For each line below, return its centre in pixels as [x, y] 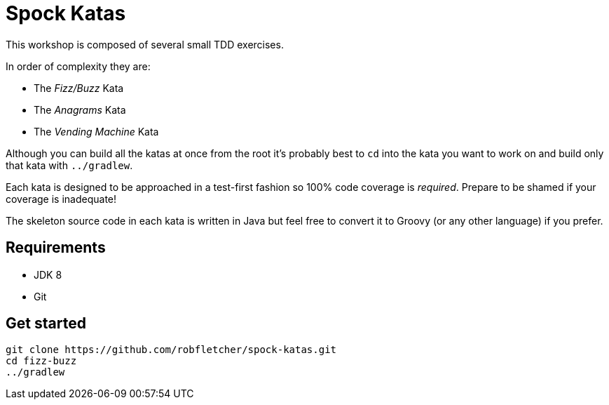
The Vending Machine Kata [96, 131]
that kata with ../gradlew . [69, 165]
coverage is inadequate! [61, 199]
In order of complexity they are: [78, 66]
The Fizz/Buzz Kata [79, 88]
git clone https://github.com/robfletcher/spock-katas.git [171, 350]
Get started [46, 324]
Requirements [56, 248]
